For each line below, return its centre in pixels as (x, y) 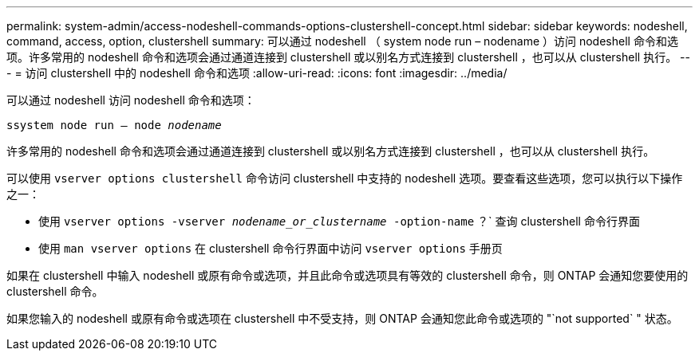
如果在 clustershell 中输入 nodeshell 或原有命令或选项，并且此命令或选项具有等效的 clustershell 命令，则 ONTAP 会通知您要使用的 (348, 275)
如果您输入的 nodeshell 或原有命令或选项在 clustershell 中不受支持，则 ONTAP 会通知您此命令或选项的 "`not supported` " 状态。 (342, 318)
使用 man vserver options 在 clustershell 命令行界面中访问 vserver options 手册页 (271, 248)
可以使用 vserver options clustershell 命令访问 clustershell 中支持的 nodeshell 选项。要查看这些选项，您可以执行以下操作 (345, 178)
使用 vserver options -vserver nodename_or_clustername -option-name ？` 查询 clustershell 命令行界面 (339, 221)
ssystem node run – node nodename (114, 125)
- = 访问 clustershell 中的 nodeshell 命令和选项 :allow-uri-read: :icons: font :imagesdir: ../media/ (257, 73)
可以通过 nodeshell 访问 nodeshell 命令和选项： (131, 100)
